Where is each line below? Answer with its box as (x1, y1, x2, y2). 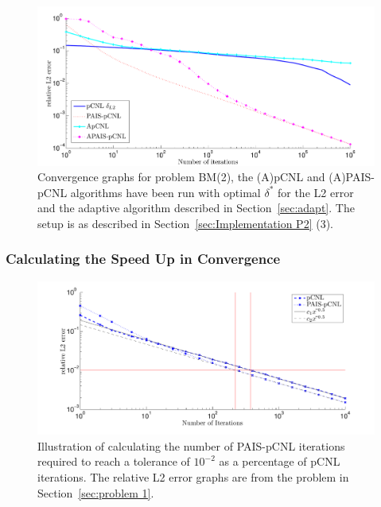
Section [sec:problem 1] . (37, 484, 154, 501)
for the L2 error (277, 184, 354, 200)
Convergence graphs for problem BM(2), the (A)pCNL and (37, 168, 325, 185)
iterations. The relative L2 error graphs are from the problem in (37, 468, 349, 485)
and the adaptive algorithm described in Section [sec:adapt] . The (37, 199, 355, 216)
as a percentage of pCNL (219, 453, 340, 470)
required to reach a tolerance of (37, 453, 190, 470)
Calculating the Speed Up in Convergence (6, 249, 281, 269)
